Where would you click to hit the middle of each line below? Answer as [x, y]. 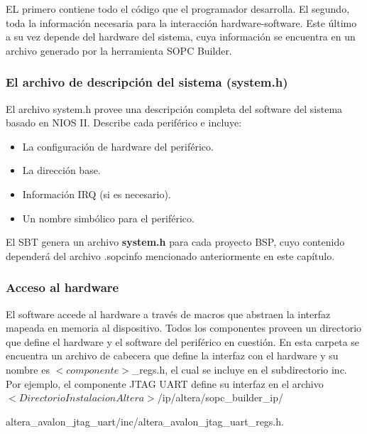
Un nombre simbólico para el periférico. [108, 218]
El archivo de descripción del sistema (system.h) [147, 82]
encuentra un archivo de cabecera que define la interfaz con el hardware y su [172, 356]
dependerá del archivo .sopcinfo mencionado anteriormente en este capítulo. [170, 255]
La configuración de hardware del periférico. [118, 146]
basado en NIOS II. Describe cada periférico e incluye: [124, 123]
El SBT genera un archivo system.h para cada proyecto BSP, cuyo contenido [175, 242]
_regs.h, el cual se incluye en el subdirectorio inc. [239, 369]
